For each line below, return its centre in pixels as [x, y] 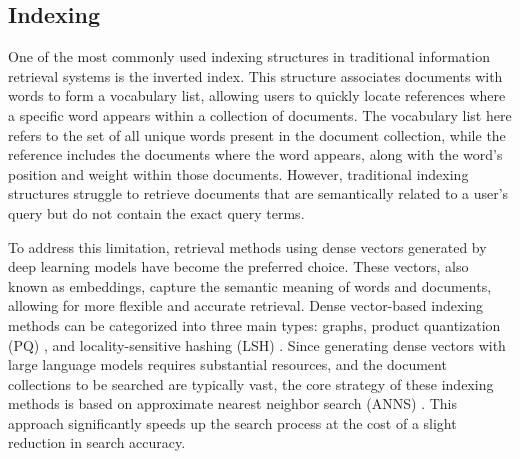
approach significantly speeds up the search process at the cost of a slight [232, 422]
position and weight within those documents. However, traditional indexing [238, 173]
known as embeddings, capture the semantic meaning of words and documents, [250, 285]
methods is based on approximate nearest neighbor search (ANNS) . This [232, 403]
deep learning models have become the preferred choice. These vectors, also [238, 266]
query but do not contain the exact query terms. [156, 212]
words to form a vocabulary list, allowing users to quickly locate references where [257, 95]
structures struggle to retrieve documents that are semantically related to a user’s [258, 193]
